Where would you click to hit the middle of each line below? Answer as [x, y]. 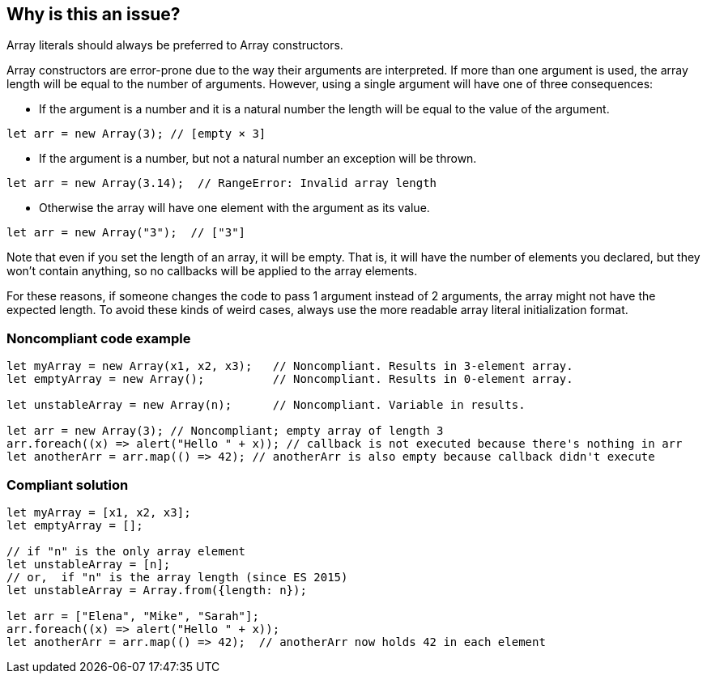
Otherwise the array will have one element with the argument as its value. [234, 208]
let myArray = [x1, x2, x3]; [99, 512]
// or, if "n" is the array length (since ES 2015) [177, 577]
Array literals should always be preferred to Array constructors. [175, 45]
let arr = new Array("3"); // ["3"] [126, 233]
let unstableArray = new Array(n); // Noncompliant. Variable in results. [266, 405]
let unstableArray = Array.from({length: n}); [157, 590]
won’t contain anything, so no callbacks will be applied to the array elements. [212, 271]
